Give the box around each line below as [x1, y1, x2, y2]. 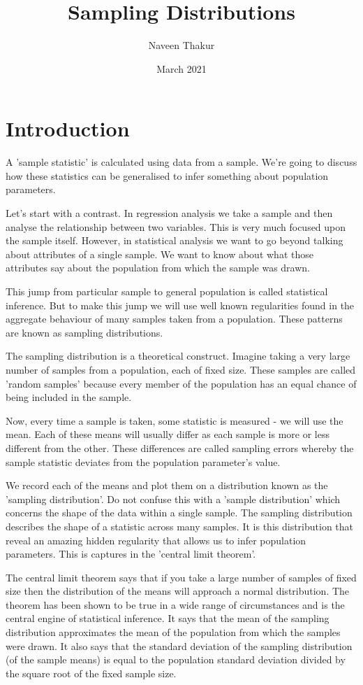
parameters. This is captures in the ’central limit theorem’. [6, 546, 256, 561]
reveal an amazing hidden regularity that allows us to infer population [6, 532, 306, 547]
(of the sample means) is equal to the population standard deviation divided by [6, 652, 346, 667]
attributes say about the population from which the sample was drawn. [6, 260, 311, 275]
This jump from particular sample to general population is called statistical [6, 284, 328, 298]
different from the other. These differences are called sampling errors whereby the [6, 440, 354, 455]
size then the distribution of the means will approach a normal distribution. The [6, 584, 350, 598]
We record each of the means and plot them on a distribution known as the [6, 478, 328, 493]
